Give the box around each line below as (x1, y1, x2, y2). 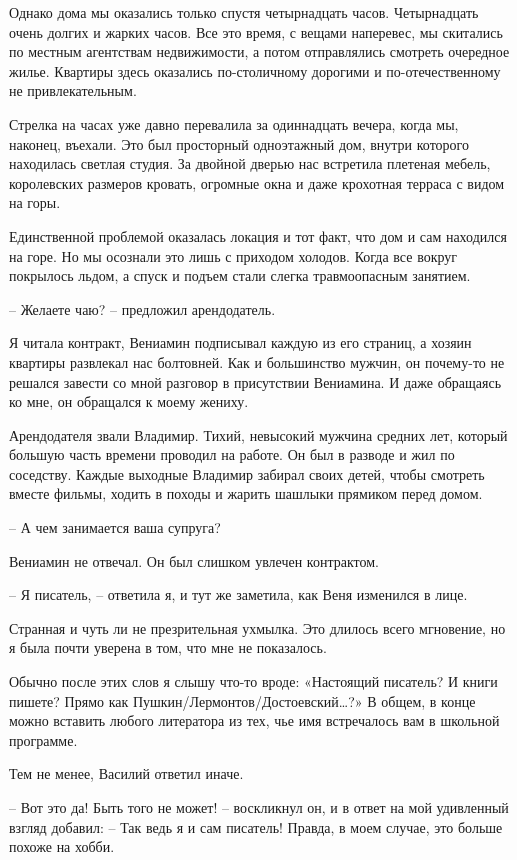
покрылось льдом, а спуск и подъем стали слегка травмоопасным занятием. (9, 265, 471, 286)
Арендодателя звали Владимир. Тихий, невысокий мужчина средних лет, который (9, 424, 508, 445)
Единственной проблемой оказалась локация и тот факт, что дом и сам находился (9, 225, 507, 246)
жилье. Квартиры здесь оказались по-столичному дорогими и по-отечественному (9, 60, 501, 81)
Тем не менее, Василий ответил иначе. (9, 763, 244, 784)
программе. (9, 729, 78, 750)
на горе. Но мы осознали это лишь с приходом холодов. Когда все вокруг (9, 245, 458, 266)
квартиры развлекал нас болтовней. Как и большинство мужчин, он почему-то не (9, 351, 505, 372)
